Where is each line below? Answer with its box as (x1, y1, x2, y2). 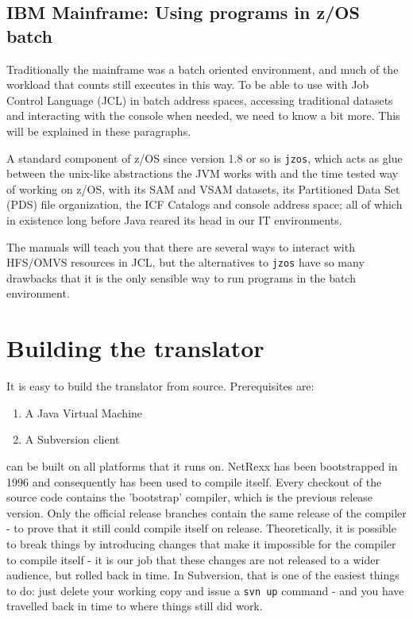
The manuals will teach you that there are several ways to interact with (6, 238, 355, 255)
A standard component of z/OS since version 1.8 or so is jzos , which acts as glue (6, 149, 403, 166)
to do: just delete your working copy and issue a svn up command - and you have (6, 582, 404, 598)
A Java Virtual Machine (25, 404, 143, 421)
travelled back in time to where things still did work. (6, 598, 263, 614)
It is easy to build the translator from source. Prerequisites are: (6, 378, 315, 394)
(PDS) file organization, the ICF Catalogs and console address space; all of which (6, 196, 403, 213)
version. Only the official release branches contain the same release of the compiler (6, 504, 407, 521)
